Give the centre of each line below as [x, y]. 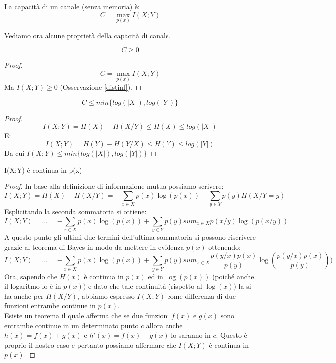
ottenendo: [225, 247]
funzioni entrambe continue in [50, 305]
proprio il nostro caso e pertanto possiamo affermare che [90, 344]
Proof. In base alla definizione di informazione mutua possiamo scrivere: [114, 186]
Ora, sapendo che [31, 276]
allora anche [164, 325]
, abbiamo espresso [106, 295]
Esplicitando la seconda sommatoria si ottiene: [76, 212]
